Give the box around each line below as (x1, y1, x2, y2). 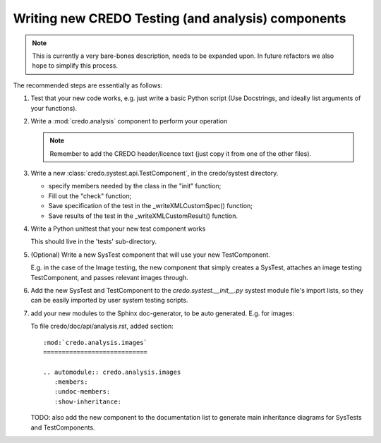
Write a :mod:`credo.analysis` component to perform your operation (30, 116, 228, 125)
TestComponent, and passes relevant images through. (30, 273, 188, 281)
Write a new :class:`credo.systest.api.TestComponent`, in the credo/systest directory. (30, 169, 279, 178)
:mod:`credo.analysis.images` (43, 339, 148, 346)
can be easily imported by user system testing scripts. (30, 296, 188, 305)
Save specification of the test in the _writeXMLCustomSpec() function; (48, 202, 253, 210)
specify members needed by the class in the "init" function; (48, 182, 222, 190)
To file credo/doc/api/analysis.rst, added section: (30, 322, 174, 331)
